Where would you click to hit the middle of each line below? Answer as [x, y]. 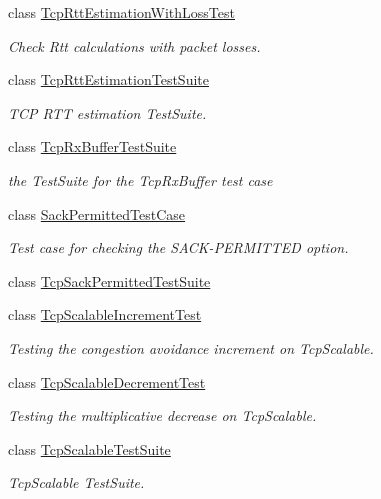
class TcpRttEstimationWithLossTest [121, 12]
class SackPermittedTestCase [97, 213]
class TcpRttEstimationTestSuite [108, 79]
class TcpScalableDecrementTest [107, 381]
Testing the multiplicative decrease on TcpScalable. [162, 415]
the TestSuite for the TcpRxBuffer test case [140, 179]
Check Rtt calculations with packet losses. [134, 45]
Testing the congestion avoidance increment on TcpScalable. [191, 347]
